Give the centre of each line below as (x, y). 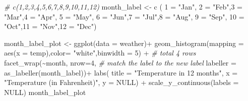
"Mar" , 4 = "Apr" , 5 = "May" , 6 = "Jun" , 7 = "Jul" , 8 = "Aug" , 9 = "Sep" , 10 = (124, 16)
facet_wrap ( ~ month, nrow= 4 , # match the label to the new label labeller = (120, 62)
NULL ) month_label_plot (45, 92)
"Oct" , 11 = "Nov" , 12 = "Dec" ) (50, 26)
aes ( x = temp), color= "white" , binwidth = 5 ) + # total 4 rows (100, 53)
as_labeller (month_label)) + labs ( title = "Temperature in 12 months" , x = (121, 72)
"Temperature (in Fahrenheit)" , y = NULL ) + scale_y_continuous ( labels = (121, 82)
